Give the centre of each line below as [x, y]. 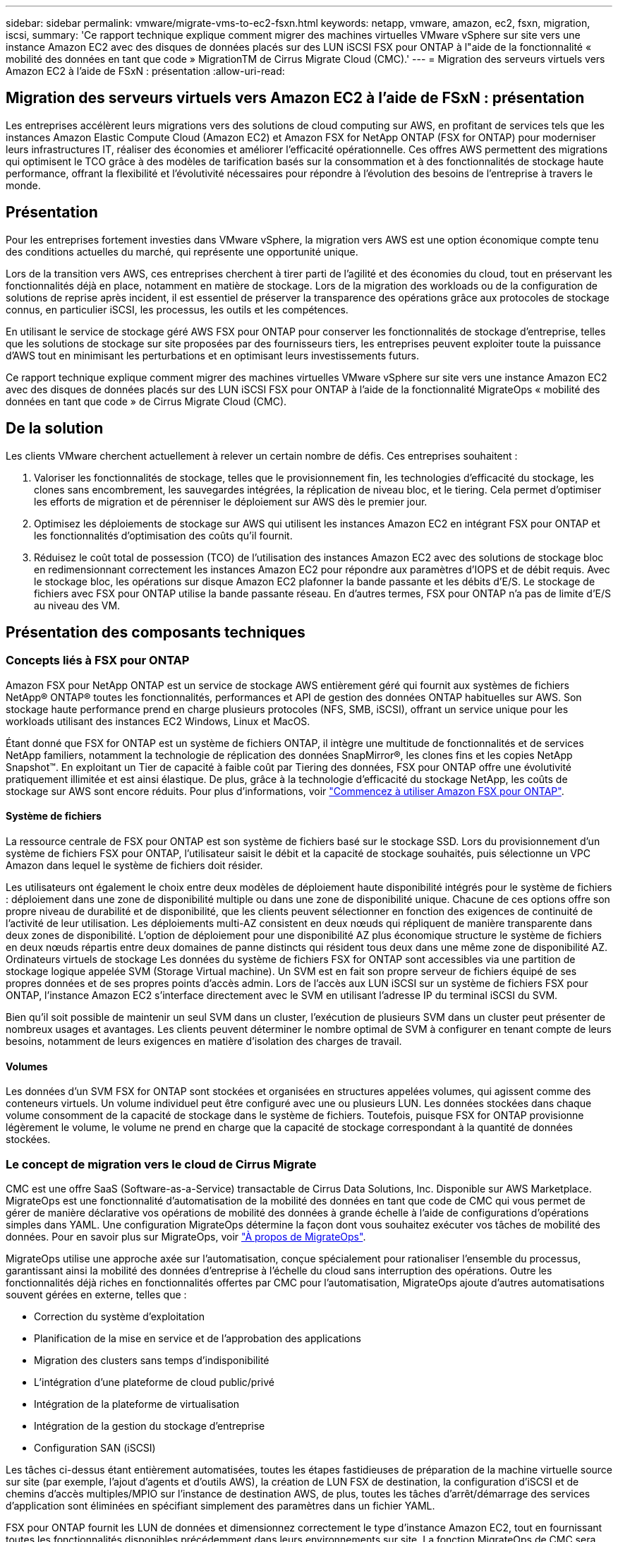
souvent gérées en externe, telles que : [96, 1294]
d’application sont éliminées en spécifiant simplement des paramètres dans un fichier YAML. [220, 1505]
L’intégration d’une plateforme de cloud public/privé [154, 1382]
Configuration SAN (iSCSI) [95, 1447]
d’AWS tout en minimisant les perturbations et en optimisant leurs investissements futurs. [212, 355]
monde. [23, 185]
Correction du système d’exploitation [120, 1316]
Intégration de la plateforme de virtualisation [137, 1404]
